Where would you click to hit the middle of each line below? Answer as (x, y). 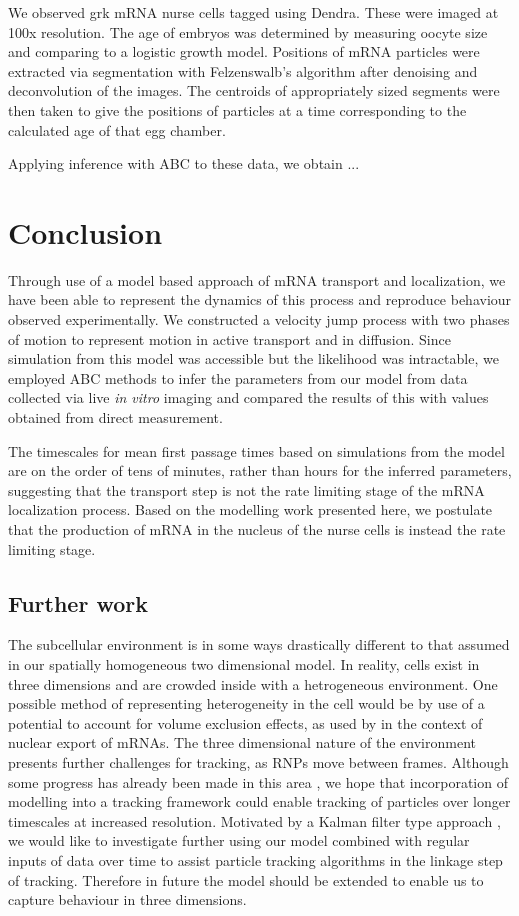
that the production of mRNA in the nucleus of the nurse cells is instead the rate (257, 529)
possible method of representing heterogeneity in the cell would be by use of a (246, 703)
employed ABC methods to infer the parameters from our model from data (238, 377)
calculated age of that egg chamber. (117, 129)
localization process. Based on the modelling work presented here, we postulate (250, 509)
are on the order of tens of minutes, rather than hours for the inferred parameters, (260, 470)
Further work (78, 602)
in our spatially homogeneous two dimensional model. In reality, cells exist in (244, 663)
